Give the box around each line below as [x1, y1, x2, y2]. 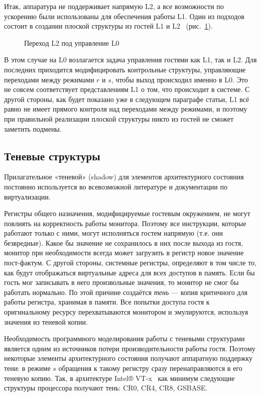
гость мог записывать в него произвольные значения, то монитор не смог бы [4, 277, 239, 287]
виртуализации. [4, 191, 51, 202]
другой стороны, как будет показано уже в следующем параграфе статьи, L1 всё [4, 93, 249, 104]
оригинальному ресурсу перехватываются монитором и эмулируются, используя [4, 307, 248, 317]
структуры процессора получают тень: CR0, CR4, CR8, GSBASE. [4, 382, 208, 393]
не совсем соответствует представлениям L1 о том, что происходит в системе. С [4, 84, 250, 94]
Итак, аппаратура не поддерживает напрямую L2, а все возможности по [4, 1, 224, 11]
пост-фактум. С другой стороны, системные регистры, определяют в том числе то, [4, 257, 257, 268]
